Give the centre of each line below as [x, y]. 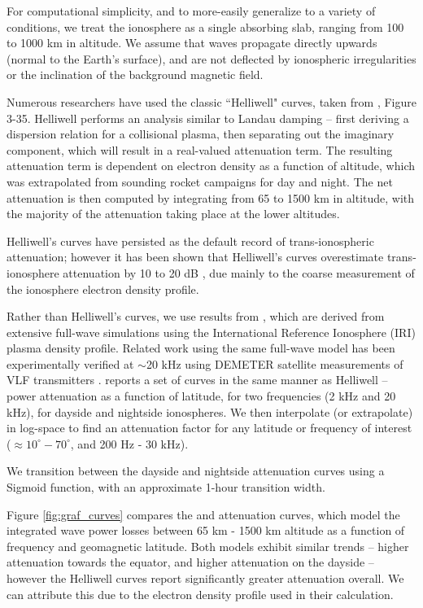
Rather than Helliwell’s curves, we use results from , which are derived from [196, 316]
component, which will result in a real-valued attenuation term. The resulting [200, 149]
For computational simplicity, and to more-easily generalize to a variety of [191, 11]
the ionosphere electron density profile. [103, 289]
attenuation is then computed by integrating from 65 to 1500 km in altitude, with [211, 197]
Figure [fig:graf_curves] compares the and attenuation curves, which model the [203, 514]
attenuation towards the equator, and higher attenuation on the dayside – [190, 562]
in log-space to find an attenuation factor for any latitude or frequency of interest [209, 428]
